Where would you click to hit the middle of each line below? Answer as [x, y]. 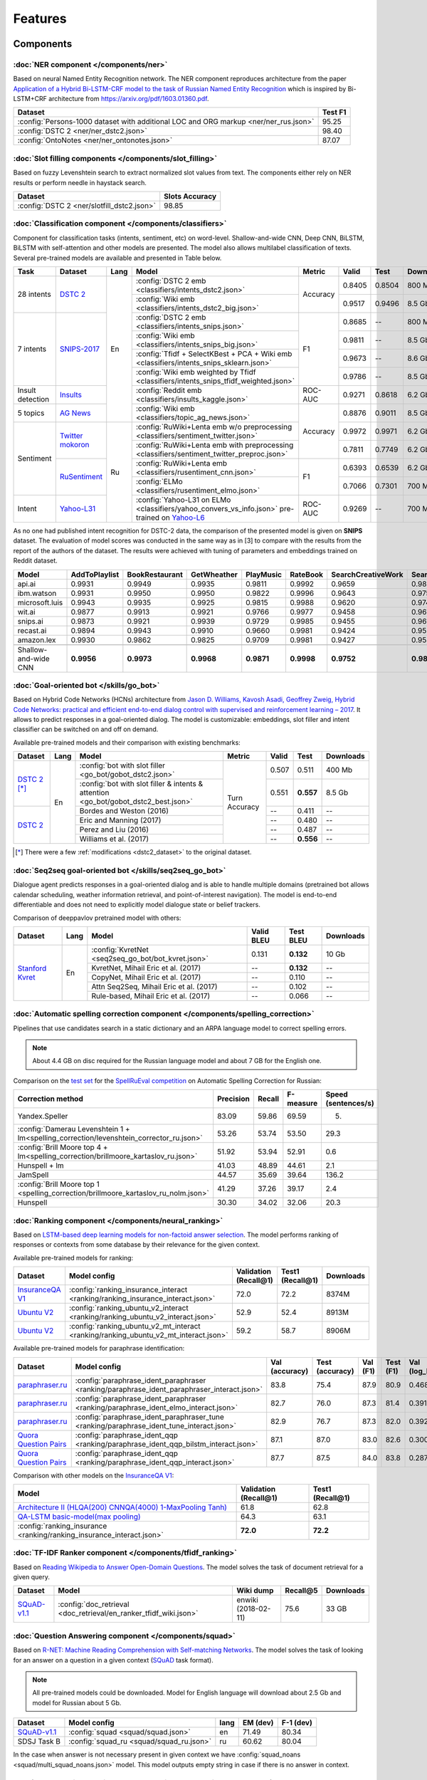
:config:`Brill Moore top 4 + [63, 1148]
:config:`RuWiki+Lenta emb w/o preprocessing [214, 426]
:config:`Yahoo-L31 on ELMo [183, 500]
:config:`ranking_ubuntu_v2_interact [128, 1308]
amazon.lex [37, 639]
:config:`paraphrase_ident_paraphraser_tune [149, 1417]
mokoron [74, 445]
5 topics [31, 413]
